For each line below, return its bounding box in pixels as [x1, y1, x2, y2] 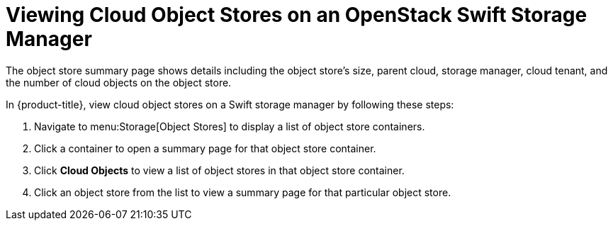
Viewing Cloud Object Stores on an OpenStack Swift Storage [6, 3, 587, 27]
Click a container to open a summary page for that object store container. [34, 142, 376, 154]
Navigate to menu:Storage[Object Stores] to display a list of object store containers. [34, 120, 425, 132]
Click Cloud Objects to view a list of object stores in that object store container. [34, 164, 405, 176]
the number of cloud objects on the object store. [6, 76, 232, 89]
